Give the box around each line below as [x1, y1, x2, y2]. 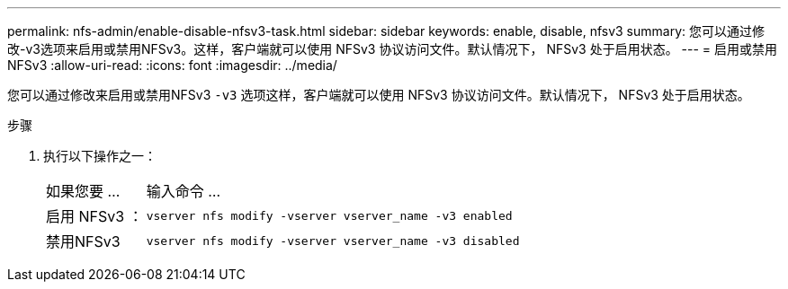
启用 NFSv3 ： [46, 207, 143, 225]
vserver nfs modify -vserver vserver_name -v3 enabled [146, 208, 513, 223]
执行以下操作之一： [43, 148, 157, 163]
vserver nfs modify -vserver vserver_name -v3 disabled [146, 233, 520, 248]
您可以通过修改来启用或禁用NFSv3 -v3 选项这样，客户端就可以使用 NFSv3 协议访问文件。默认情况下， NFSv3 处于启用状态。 [7, 87, 750, 102]
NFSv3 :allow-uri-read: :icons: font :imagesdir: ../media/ [7, 57, 337, 73]
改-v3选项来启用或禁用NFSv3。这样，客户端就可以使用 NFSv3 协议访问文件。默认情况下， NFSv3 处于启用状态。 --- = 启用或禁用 [7, 41, 778, 57]
